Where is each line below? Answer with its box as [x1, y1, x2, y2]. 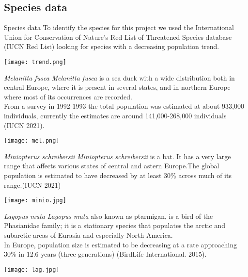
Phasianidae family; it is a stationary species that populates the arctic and [4, 220, 225, 230]
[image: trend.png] [4, 58, 66, 65]
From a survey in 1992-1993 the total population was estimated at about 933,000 [4, 101, 244, 111]
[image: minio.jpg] [4, 197, 66, 204]
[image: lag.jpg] [4, 266, 60, 273]
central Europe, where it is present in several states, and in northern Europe [4, 82, 231, 92]
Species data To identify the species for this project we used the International [4, 22, 234, 33]
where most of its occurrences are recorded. [4, 91, 132, 101]
